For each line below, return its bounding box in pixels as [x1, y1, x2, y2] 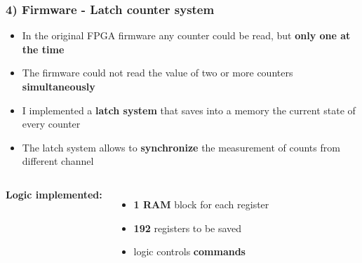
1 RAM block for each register [133, 196, 269, 211]
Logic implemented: [6, 187, 102, 201]
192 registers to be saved [133, 220, 242, 235]
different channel [22, 154, 94, 168]
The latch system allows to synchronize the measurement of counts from [22, 140, 340, 154]
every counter [22, 116, 81, 131]
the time [22, 41, 65, 56]
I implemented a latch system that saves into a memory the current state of [22, 102, 356, 117]
